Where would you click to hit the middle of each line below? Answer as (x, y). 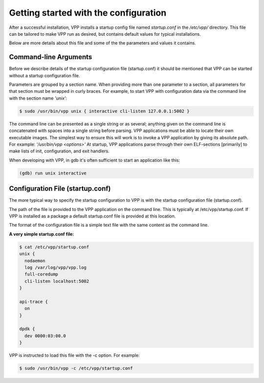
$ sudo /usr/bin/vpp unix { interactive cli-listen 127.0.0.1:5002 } (104, 111)
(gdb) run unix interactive (53, 173)
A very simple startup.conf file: (42, 234)
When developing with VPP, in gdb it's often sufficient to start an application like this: (95, 160)
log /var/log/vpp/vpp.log (55, 267)
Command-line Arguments (51, 57)
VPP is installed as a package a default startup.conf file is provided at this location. (92, 216)
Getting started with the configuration (88, 13)
